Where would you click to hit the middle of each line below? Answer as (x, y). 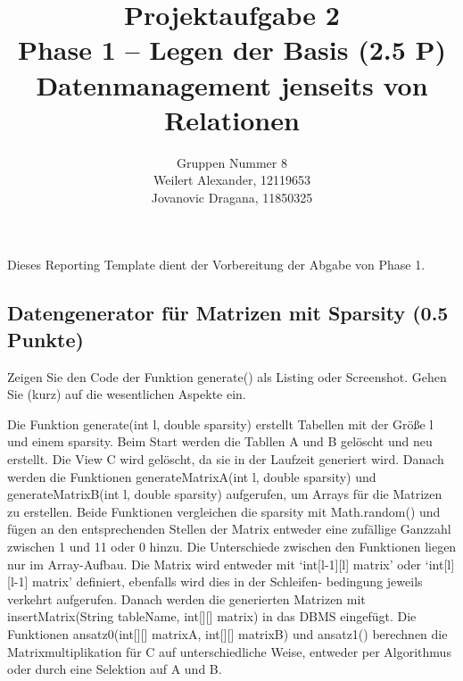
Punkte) (45, 339)
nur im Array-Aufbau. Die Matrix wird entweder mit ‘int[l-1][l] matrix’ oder (215, 564)
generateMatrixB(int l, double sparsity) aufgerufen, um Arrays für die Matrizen (225, 494)
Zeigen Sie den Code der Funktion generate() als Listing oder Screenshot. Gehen (227, 376)
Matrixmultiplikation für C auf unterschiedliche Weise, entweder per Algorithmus (229, 651)
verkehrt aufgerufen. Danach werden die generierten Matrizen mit (186, 598)
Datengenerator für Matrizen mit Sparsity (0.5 (228, 313)
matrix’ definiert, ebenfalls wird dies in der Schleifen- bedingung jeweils (227, 581)
